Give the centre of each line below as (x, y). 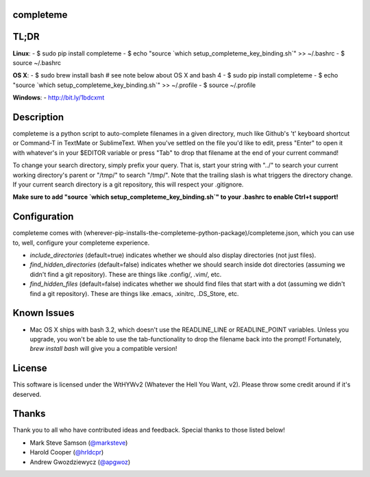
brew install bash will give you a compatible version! (103, 349)
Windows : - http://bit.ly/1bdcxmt (59, 98)
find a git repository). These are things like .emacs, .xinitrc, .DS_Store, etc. (134, 293)
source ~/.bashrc (37, 62)
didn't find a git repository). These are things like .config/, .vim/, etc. (126, 274)
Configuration (43, 217)
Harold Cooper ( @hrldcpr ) (67, 452)
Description (38, 117)
